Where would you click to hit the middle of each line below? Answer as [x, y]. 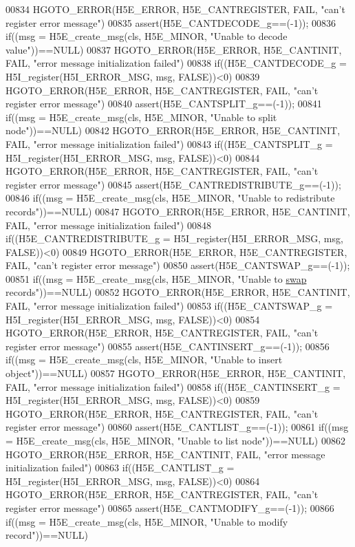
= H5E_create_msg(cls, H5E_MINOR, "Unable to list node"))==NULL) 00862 [175, 440]
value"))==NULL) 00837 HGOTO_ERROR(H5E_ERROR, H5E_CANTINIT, [174, 49]
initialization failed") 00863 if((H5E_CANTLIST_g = [120, 468]
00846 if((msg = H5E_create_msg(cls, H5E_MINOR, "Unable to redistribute [170, 198]
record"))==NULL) [47, 535]
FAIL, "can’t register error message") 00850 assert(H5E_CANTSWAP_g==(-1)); [178, 265]
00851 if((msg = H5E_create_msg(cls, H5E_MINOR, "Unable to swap [156, 278]
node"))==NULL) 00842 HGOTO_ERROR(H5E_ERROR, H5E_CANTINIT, [173, 130]
